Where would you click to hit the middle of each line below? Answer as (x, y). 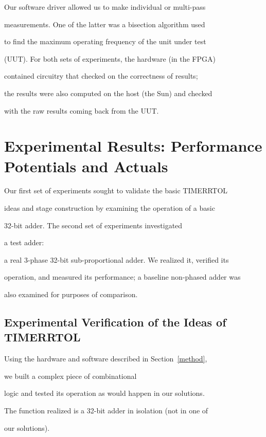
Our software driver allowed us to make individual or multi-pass (105, 7)
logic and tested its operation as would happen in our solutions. (104, 393)
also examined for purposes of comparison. (71, 294)
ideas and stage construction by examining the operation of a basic (110, 208)
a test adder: (24, 242)
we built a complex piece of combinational (70, 376)
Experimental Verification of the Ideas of (115, 322)
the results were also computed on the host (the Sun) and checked (108, 93)
